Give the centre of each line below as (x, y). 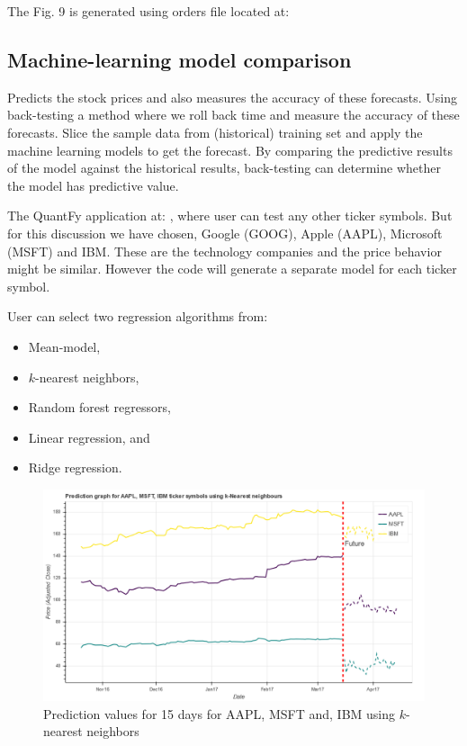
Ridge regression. (75, 467)
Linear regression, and (89, 437)
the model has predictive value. (93, 185)
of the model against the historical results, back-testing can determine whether (224, 168)
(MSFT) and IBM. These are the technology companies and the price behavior (225, 251)
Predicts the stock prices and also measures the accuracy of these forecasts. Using (233, 97)
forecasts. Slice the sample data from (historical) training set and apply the (215, 132)
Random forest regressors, (99, 407)
